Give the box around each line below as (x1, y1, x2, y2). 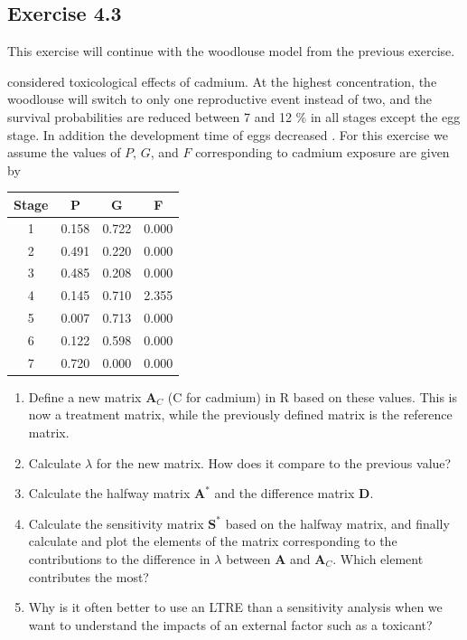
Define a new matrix (28, 387, 142, 406)
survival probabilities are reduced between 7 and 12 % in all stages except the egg (7, 107, 461, 126)
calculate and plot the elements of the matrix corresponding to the (28, 532, 397, 551)
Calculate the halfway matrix (28, 484, 191, 503)
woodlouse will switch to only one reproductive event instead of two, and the (7, 89, 433, 108)
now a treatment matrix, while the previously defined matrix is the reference (28, 405, 453, 424)
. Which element (332, 550, 424, 569)
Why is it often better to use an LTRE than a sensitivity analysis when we (28, 598, 443, 616)
